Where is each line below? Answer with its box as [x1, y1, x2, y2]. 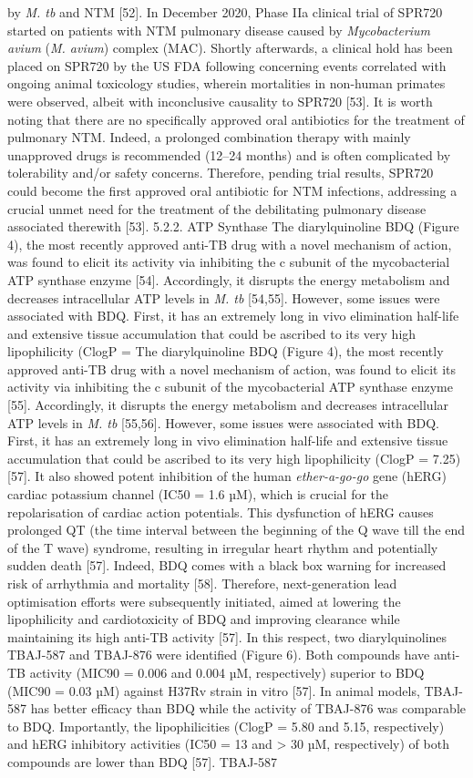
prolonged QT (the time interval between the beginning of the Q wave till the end [7, 520, 466, 539]
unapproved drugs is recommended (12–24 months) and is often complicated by [7, 145, 451, 164]
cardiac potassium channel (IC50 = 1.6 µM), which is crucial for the [7, 485, 389, 504]
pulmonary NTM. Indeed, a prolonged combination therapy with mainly [7, 128, 411, 147]
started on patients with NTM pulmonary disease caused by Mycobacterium [7, 20, 431, 39]
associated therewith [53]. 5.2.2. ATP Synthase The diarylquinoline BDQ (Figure [7, 217, 459, 236]
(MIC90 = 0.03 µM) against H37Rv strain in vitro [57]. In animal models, [7, 681, 420, 700]
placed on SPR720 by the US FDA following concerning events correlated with [7, 56, 447, 75]
